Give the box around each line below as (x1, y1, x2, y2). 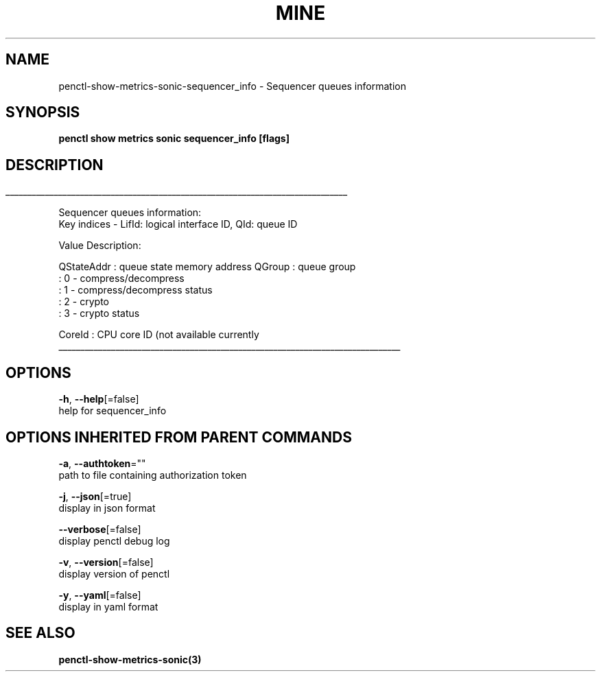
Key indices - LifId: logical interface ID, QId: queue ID (58, 218, 298, 230)
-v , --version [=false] (58, 556, 154, 568)
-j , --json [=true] (58, 490, 132, 502)
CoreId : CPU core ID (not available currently (58, 329, 259, 341)
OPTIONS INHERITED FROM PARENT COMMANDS (5, 428, 352, 446)
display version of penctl (58, 567, 170, 580)
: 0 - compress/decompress (58, 272, 185, 285)
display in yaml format (58, 600, 158, 613)
